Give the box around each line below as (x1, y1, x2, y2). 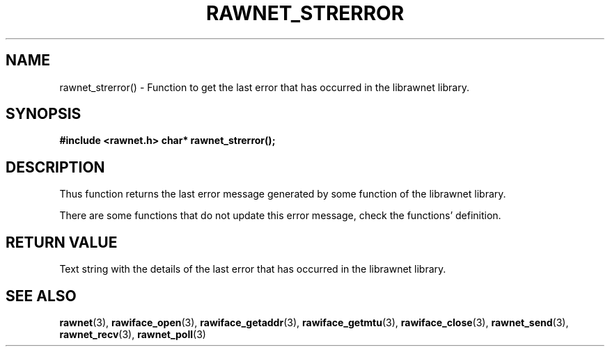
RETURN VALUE (6, 233, 118, 251)
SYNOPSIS (6, 105, 81, 123)
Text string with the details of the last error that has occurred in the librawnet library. (59, 263, 446, 275)
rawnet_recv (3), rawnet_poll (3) (59, 328, 206, 340)
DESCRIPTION (6, 158, 105, 176)
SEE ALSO (6, 287, 77, 305)
